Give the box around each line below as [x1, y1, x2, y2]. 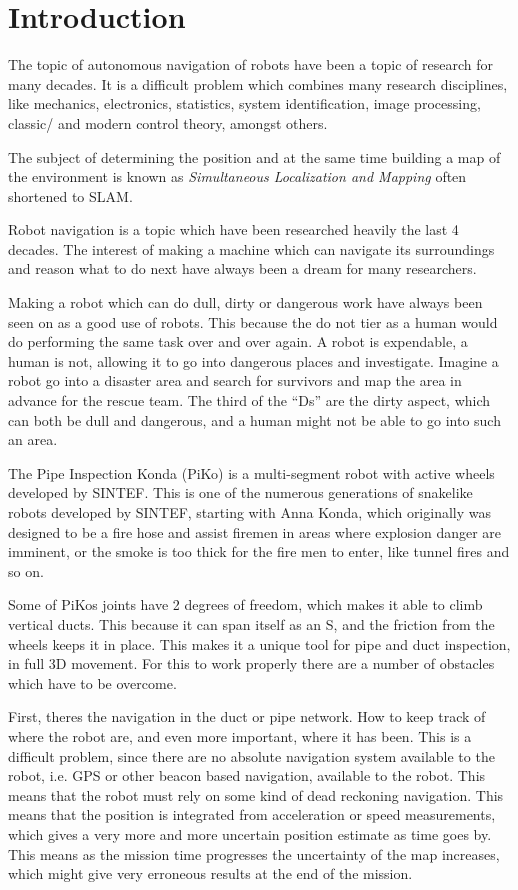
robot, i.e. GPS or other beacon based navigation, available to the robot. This [8, 765, 486, 786]
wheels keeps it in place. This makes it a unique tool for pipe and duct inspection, [8, 633, 511, 654]
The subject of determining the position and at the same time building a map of [8, 146, 501, 167]
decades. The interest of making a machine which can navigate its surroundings [8, 238, 495, 259]
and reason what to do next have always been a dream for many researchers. [8, 258, 477, 279]
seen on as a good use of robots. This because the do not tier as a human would [8, 311, 498, 332]
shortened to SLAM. [8, 185, 133, 206]
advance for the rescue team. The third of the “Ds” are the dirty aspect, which [8, 390, 491, 411]
